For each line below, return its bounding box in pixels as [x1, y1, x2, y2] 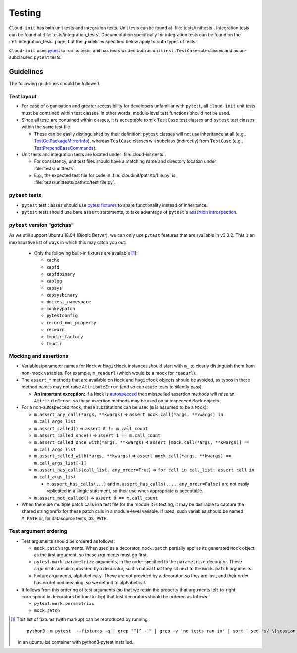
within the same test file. [21, 124, 72, 130]
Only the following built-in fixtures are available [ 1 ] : [34, 250, 138, 256]
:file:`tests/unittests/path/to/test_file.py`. [34, 179, 116, 185]
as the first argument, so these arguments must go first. [34, 552, 148, 558]
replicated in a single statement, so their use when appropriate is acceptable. [46, 488, 204, 494]
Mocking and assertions [9, 352, 69, 359]
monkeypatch [46, 306, 75, 312]
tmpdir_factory [46, 334, 84, 339]
